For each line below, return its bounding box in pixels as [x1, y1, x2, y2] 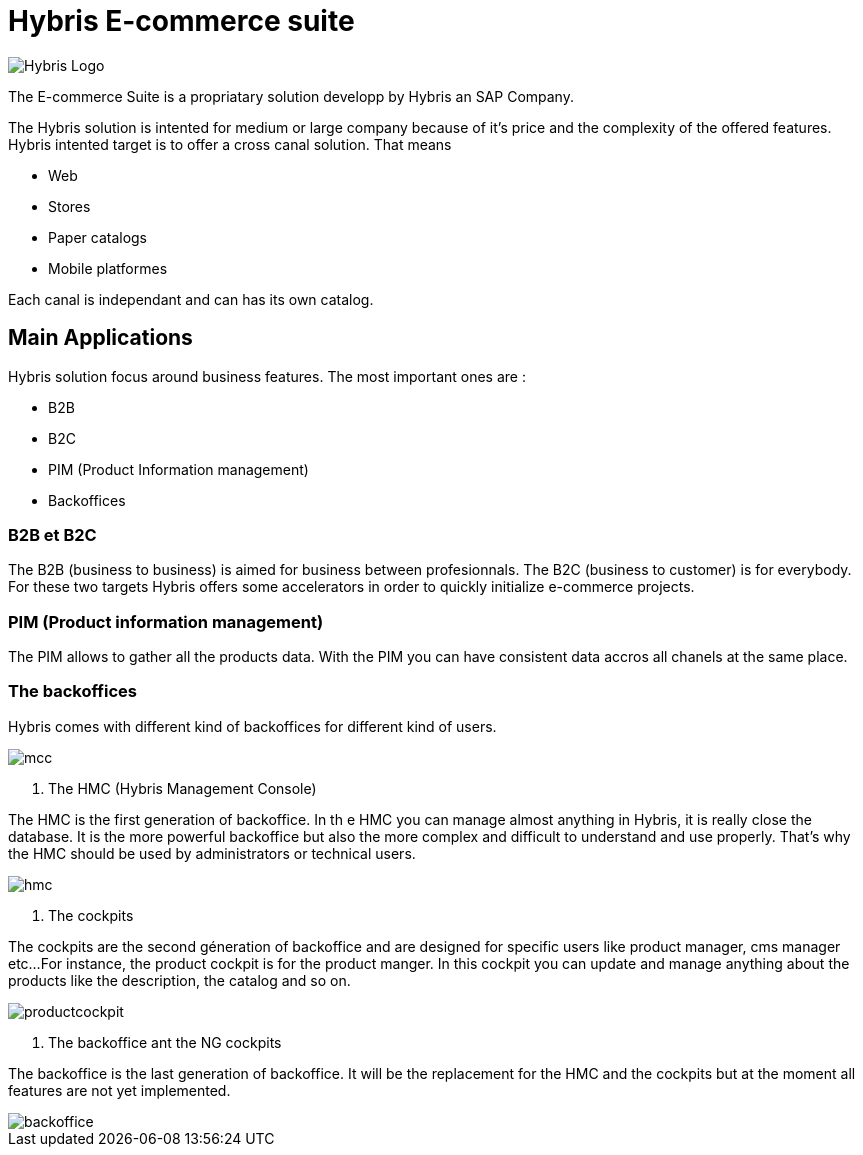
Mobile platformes [48, 259, 168, 277]
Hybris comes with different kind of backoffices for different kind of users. [8, 717, 497, 735]
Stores [48, 197, 91, 215]
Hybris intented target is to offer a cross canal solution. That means [8, 135, 452, 153]
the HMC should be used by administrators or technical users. [8, 844, 416, 862]
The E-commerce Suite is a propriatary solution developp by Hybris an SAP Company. [8, 87, 574, 105]
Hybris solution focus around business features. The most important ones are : [8, 367, 526, 385]
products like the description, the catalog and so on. [8, 971, 351, 989]
